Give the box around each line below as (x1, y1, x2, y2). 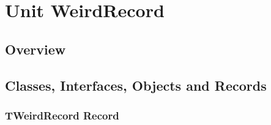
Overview (5, 39, 66, 58)
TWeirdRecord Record (5, 107, 119, 123)
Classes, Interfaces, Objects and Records (5, 75, 267, 94)
